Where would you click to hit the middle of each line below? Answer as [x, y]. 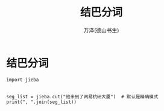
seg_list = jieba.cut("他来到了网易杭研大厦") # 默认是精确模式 [82, 97]
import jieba [23, 80]
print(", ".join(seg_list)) [42, 102]
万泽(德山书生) [101, 30]
